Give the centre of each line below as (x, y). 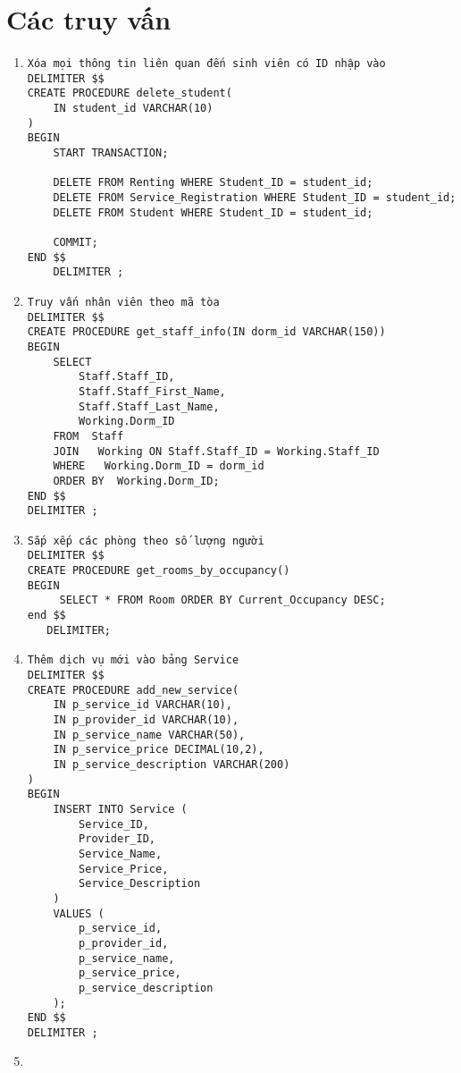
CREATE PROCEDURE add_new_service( (133, 690)
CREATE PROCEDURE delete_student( (130, 93)
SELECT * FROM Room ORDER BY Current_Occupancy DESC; (222, 600)
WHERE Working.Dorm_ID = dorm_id (159, 466)
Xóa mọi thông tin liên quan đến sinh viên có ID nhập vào (206, 64)
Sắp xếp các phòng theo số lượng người (146, 541)
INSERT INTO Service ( (120, 809)
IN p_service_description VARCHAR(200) (172, 765)
